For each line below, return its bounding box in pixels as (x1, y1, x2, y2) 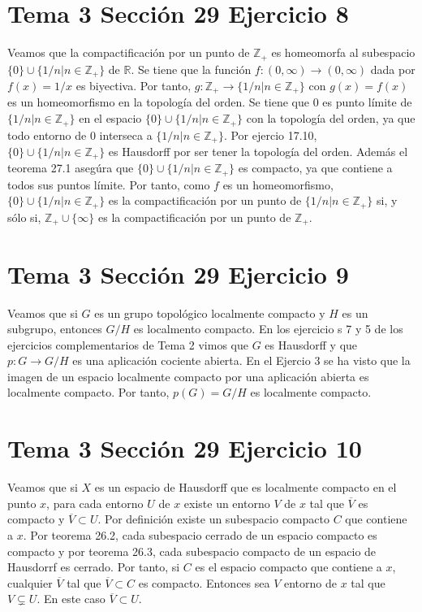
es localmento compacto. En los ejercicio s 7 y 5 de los (133, 320, 403, 337)
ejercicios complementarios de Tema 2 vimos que (7, 336, 248, 353)
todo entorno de (7, 126, 87, 143)
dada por (370, 60, 416, 77)
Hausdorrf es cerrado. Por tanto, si (7, 558, 180, 575)
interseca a (99, 126, 153, 143)
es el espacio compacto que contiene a (195, 558, 382, 575)
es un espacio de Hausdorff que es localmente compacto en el (94, 479, 397, 496)
